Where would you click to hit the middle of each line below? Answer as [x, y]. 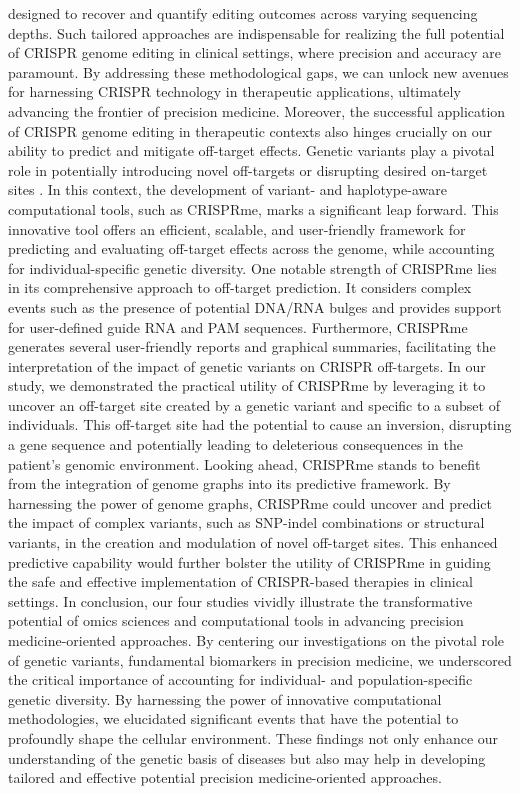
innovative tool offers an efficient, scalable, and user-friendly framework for [237, 228]
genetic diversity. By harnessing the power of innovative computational [225, 698]
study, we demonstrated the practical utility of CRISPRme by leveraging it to [247, 385]
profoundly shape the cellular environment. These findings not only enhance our [253, 737]
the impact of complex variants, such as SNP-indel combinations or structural [246, 522]
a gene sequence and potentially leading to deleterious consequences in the [235, 444]
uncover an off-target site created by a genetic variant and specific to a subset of [254, 404]
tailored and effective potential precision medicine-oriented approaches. [225, 777]
